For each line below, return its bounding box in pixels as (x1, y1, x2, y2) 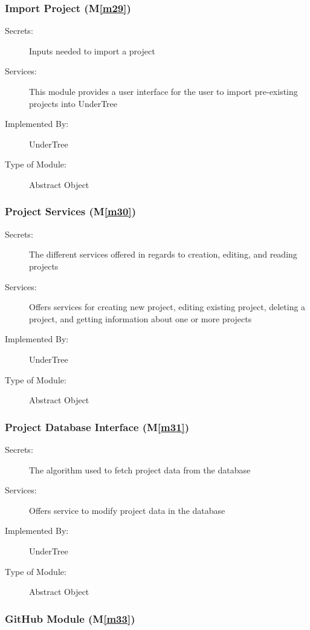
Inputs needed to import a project (29, 44, 155, 57)
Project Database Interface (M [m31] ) (5, 419, 190, 434)
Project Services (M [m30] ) (5, 204, 136, 219)
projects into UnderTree (29, 97, 118, 109)
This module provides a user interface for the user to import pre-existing (29, 85, 298, 97)
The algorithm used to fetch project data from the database (29, 463, 251, 476)
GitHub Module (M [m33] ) (5, 611, 135, 626)
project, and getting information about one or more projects (29, 312, 252, 325)
